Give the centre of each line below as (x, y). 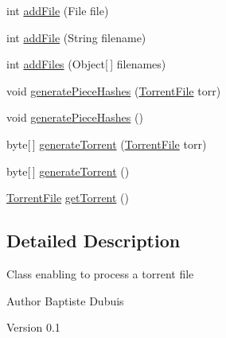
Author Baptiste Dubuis (65, 300)
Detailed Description (94, 241)
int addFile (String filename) (76, 37)
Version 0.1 (33, 327)
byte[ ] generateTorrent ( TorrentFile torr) (107, 144)
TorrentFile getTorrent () (68, 198)
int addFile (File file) (58, 10)
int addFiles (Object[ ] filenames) (86, 64)
